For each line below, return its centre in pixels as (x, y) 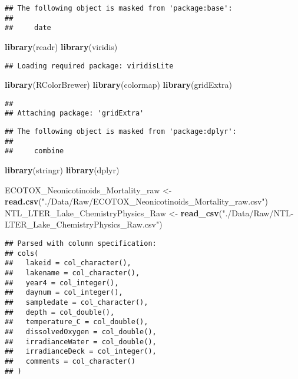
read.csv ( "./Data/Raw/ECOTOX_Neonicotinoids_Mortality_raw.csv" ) (136, 201)
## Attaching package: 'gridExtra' (74, 113)
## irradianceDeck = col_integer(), (81, 352)
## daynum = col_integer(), (64, 293)
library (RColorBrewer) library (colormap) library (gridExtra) (118, 85)
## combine (34, 151)
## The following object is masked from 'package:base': (119, 8)
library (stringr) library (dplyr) (62, 170)
